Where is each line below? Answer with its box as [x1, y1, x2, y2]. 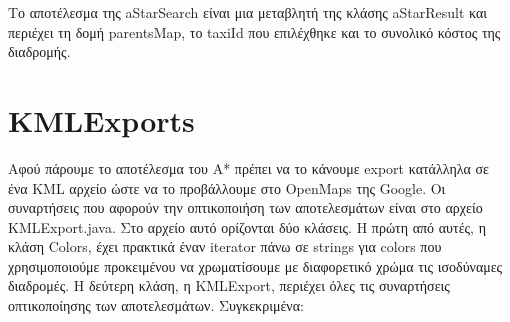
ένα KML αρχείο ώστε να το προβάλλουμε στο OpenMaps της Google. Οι [8, 177, 446, 198]
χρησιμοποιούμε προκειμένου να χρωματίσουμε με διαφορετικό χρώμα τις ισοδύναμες [8, 255, 503, 276]
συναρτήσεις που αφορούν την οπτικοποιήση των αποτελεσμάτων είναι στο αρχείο [8, 197, 483, 218]
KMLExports [8, 99, 195, 140]
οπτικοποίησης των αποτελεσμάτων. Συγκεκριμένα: [8, 295, 304, 316]
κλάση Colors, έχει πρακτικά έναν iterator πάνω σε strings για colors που [8, 236, 442, 257]
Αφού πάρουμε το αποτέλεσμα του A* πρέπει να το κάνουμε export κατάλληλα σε [8, 157, 489, 178]
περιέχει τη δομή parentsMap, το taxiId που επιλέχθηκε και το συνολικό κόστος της [8, 21, 501, 42]
